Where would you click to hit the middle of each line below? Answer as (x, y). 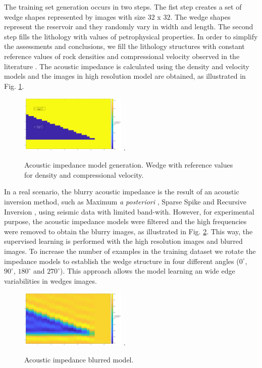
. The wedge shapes (200, 16)
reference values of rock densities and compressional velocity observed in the (122, 56)
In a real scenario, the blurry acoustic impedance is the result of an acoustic (122, 192)
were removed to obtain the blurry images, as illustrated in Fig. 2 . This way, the (128, 231)
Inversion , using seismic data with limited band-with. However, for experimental (129, 211)
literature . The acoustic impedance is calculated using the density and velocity (127, 66)
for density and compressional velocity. (84, 174)
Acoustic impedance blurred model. (79, 359)
